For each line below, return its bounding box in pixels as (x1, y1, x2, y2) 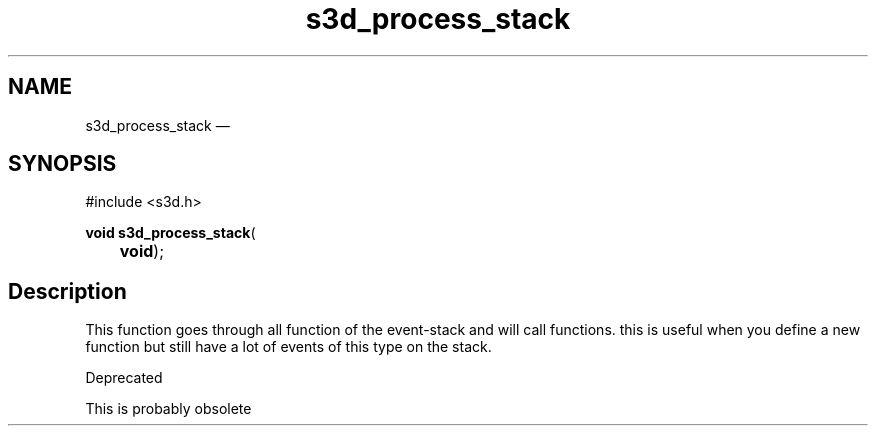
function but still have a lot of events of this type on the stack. (85, 338, 492, 356)
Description (8, 278, 127, 304)
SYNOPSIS (8, 151, 117, 177)
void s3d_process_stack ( (85, 224, 256, 242)
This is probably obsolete (85, 400, 252, 418)
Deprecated (85, 369, 163, 387)
